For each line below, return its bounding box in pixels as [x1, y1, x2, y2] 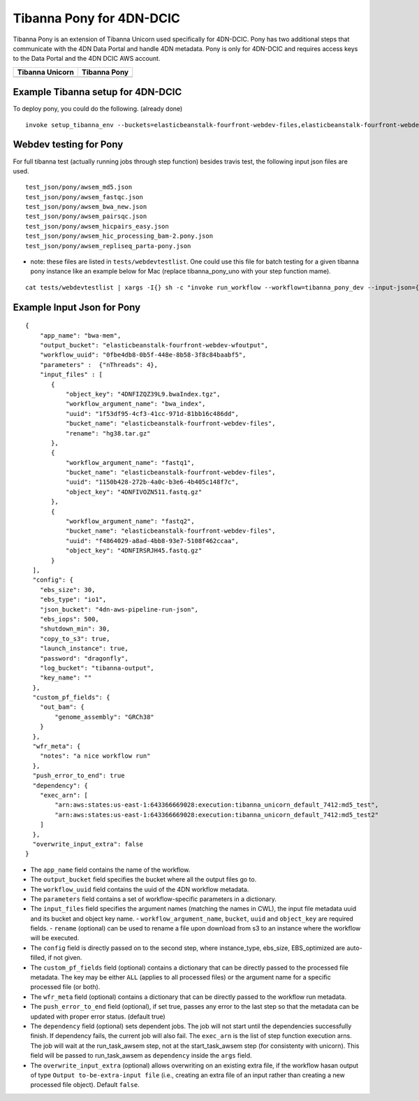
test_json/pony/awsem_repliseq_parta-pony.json [25, 242, 191, 250]
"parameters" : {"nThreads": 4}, [39, 361, 159, 368]
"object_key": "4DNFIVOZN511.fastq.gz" [65, 488, 203, 496]
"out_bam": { [39, 703, 84, 711]
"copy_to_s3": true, [39, 635, 110, 642]
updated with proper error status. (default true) [30, 1012, 166, 1021]
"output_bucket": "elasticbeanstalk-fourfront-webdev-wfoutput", [39, 341, 269, 350]
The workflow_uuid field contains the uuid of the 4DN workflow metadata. [30, 885, 249, 893]
